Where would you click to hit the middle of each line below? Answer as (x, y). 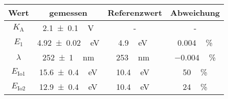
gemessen (68, 12)
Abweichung (195, 12)
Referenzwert (135, 12)
